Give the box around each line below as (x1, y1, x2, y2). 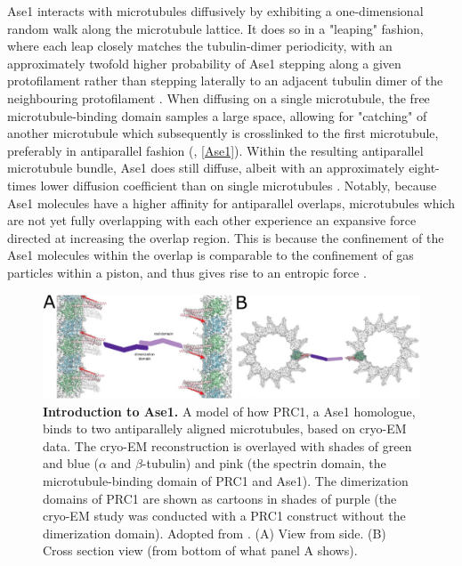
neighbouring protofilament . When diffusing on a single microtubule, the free (7, 88, 430, 107)
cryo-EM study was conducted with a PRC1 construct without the (43, 506, 406, 525)
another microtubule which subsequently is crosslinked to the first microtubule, (7, 124, 439, 142)
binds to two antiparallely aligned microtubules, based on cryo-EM (43, 419, 407, 438)
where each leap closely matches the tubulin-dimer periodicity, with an (7, 36, 393, 55)
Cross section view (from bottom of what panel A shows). (43, 541, 358, 560)
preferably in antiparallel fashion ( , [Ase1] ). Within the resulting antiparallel (7, 141, 424, 159)
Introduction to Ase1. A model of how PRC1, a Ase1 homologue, (43, 401, 416, 420)
